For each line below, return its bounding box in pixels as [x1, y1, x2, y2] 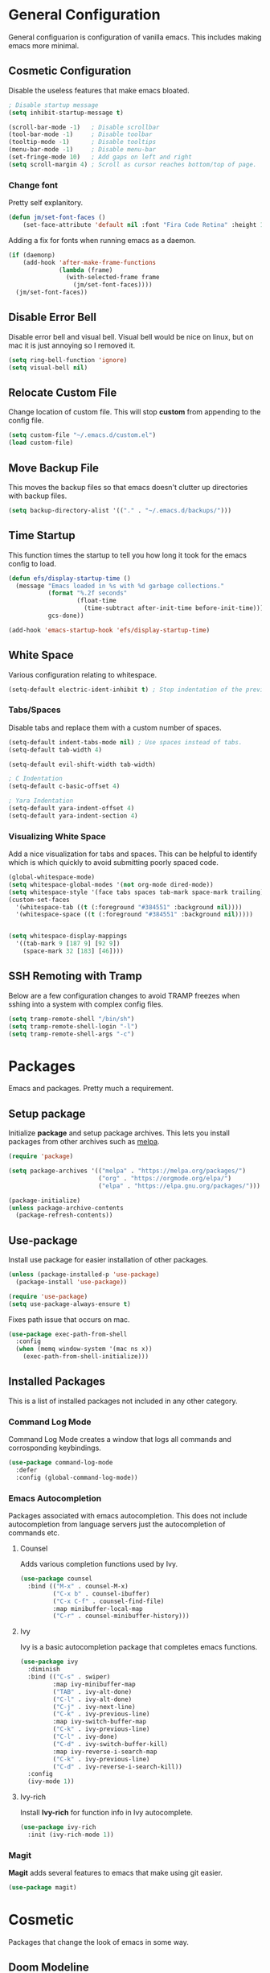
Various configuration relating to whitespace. [8, 669, 157, 679]
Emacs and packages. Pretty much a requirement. [8, 1084, 174, 1094]
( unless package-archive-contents [8, 1204, 125, 1212]
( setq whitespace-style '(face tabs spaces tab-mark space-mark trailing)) [8, 888, 268, 896]
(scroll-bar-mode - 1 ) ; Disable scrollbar [8, 123, 160, 131]
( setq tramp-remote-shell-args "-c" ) [8, 1030, 135, 1038]
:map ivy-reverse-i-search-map [52, 1748, 157, 1756]
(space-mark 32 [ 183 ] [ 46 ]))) [22, 947, 125, 955]
